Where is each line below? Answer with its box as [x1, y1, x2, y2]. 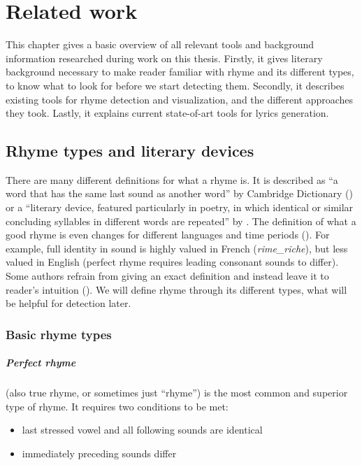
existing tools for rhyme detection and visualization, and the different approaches [6, 92, 354, 106]
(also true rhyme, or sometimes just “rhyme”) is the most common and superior [6, 385, 348, 400]
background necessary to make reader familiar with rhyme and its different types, [6, 64, 354, 79]
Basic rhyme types [6, 325, 112, 343]
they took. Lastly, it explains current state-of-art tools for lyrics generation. [6, 106, 329, 120]
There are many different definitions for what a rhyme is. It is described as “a [6, 172, 338, 187]
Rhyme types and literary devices [6, 140, 254, 162]
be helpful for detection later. [6, 296, 131, 310]
